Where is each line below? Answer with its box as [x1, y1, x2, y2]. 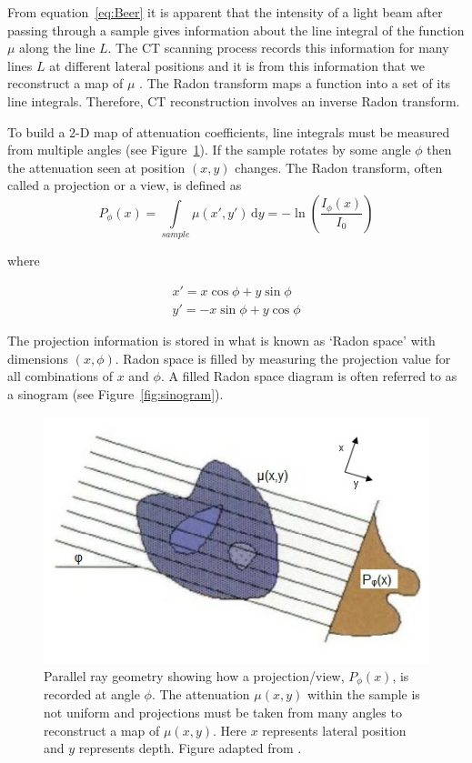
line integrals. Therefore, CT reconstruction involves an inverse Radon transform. [7, 91, 460, 110]
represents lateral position [262, 720, 407, 739]
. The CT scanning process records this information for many [107, 38, 449, 57]
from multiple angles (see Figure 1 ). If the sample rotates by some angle [7, 140, 411, 159]
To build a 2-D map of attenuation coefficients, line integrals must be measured [7, 122, 450, 141]
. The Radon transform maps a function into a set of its [139, 74, 451, 93]
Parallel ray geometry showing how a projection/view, [44, 666, 345, 685]
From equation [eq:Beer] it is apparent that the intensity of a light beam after [7, 3, 443, 21]
